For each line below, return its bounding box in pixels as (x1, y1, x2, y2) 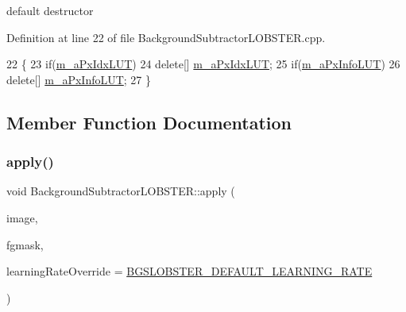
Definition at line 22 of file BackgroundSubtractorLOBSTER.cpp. (6, 29, 326, 45)
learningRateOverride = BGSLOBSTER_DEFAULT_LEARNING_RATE (6, 263, 373, 279)
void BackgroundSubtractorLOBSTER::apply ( (6, 183, 235, 199)
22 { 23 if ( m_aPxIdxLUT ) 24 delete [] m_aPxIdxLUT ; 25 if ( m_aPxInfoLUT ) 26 (6, 56, 400, 72)
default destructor (6, 2, 94, 18)
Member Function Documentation (6, 110, 292, 134)
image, (6, 209, 38, 225)
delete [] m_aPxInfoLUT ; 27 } (6, 71, 152, 87)
